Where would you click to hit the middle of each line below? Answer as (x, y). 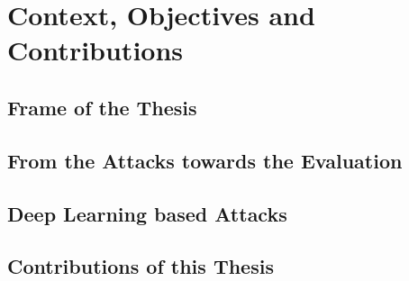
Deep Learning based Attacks (147, 213)
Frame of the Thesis (102, 107)
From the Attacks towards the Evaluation (205, 160)
